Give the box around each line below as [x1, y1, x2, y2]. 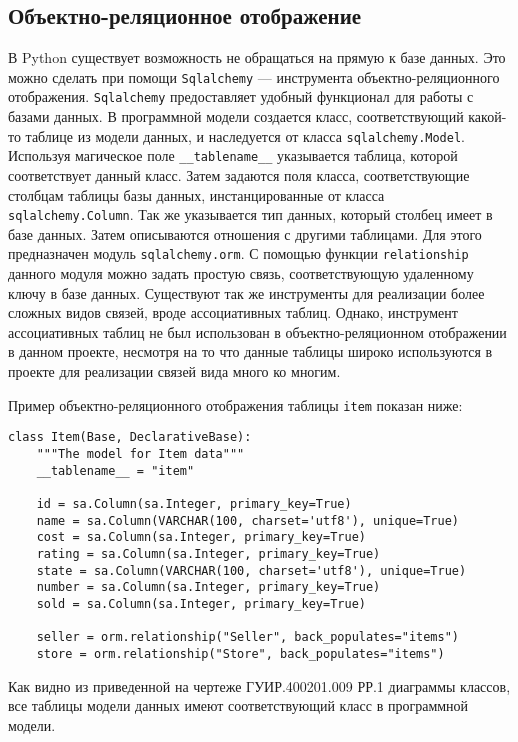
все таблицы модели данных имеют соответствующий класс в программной [8, 695, 469, 716]
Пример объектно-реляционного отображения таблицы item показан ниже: [8, 394, 463, 415]
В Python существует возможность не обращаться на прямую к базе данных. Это [8, 47, 506, 68]
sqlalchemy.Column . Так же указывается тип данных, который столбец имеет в [8, 204, 493, 225]
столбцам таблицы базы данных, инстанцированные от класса [8, 184, 385, 205]
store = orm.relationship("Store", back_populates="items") [36, 646, 445, 661]
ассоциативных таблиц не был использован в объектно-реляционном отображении [8, 321, 507, 342]
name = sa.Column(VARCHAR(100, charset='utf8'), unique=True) [36, 513, 460, 528]
